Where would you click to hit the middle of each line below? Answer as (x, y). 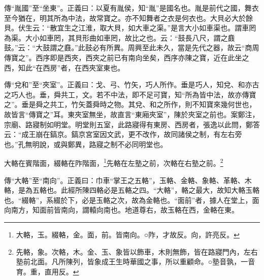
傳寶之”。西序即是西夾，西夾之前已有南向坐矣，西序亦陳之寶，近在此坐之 (127, 57)
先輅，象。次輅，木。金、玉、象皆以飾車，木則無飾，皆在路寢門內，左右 (137, 251)
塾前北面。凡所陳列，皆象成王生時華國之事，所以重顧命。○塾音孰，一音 (136, 261)
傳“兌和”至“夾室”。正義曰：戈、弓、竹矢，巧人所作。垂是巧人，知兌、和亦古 (132, 84)
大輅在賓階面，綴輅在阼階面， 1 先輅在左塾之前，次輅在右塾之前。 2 (114, 162)
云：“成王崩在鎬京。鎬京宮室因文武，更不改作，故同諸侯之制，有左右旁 (123, 134)
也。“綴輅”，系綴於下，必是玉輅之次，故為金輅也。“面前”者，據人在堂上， (128, 200)
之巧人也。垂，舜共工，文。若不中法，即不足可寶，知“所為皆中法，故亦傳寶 (130, 94)
